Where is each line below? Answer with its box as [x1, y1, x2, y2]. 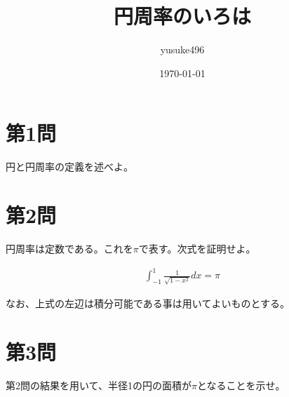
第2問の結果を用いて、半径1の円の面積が [6, 377, 191, 392]
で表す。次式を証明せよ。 [138, 241, 256, 255]
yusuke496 [160, 42, 205, 57]
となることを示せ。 [196, 377, 285, 392]
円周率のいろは [113, 1, 251, 30]
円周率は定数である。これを [6, 241, 133, 255]
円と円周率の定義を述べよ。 [6, 159, 133, 174]
